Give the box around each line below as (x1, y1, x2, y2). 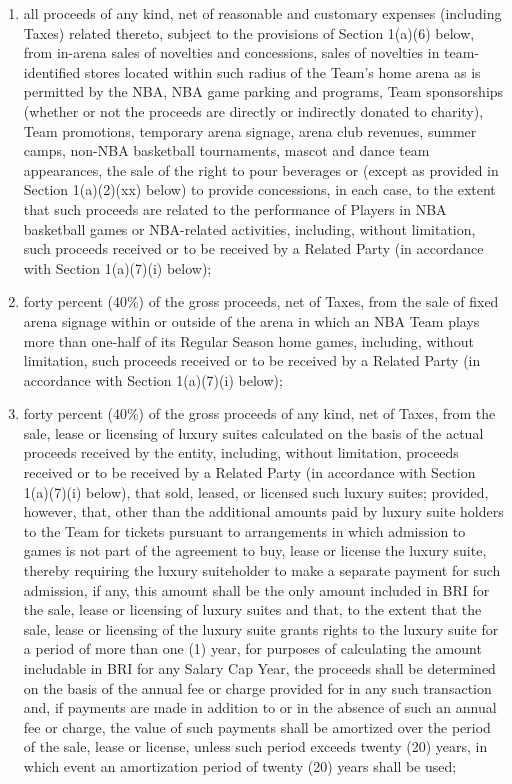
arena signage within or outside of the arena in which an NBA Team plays (23, 310, 480, 331)
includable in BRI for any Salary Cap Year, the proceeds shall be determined (23, 658, 496, 678)
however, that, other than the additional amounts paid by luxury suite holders (23, 501, 504, 522)
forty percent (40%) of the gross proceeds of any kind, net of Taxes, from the (23, 403, 496, 424)
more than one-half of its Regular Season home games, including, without (23, 330, 474, 351)
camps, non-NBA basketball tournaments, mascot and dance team (23, 140, 430, 161)
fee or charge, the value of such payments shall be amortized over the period (23, 716, 491, 737)
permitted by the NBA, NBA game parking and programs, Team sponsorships (23, 81, 504, 102)
